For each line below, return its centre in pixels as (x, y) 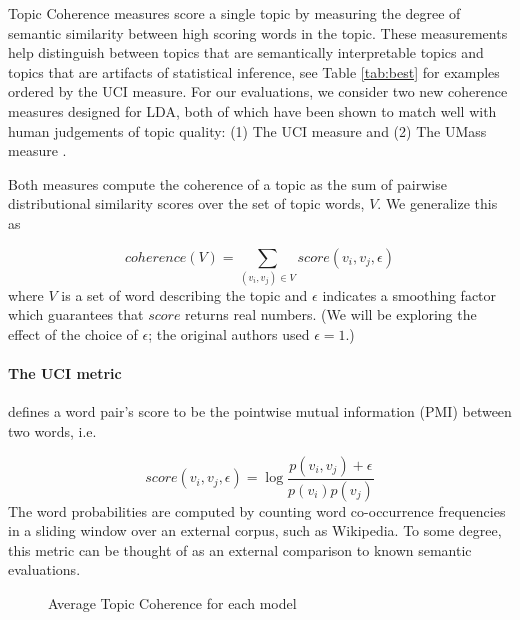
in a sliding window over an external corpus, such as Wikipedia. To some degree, (255, 530)
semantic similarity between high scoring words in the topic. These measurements (258, 32)
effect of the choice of (73, 334)
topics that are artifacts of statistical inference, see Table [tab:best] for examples (254, 71)
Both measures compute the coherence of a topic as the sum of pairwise (227, 183)
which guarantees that (76, 314)
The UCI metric (65, 373)
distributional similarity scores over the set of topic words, (186, 203)
